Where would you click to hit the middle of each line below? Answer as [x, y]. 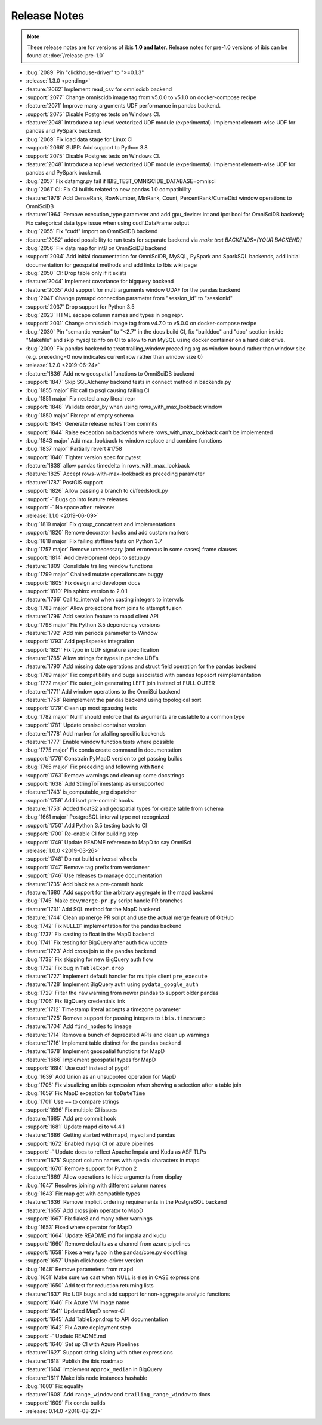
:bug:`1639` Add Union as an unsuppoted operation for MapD [101, 1076]
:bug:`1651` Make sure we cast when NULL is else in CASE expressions [113, 1277]
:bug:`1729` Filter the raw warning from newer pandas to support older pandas [122, 993]
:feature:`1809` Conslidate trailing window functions [89, 566]
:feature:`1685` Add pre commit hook [71, 1118]
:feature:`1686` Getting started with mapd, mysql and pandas [100, 1135]
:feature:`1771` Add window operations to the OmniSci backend [103, 691]
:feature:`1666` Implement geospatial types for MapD [91, 1060]
